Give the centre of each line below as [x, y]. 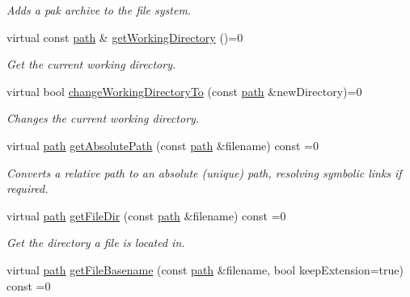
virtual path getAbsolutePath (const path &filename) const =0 [163, 145]
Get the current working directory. [91, 64]
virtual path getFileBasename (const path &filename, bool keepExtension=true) [205, 269]
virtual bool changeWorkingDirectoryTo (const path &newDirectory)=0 [184, 91]
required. [27, 188]
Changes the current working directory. [103, 118]
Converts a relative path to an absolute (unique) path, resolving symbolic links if [204, 172]
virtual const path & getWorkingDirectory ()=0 [125, 37]
